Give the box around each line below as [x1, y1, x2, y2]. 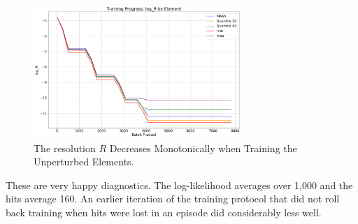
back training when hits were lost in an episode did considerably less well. [6, 205, 322, 220]
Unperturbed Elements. [34, 154, 134, 169]
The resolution [34, 140, 96, 155]
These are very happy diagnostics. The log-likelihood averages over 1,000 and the [6, 177, 353, 192]
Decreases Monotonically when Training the [109, 140, 297, 155]
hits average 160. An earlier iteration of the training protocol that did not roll [6, 191, 340, 206]
